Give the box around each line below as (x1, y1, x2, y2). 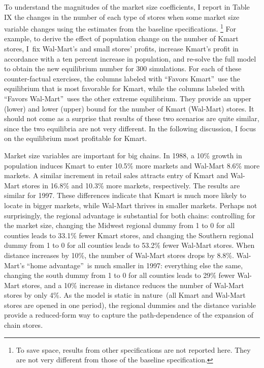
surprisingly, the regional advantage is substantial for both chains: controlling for (4, 210, 255, 220)
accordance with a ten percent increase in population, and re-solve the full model (4, 53, 256, 64)
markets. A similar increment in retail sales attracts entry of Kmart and (4, 170, 228, 181)
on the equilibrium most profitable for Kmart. (4, 133, 147, 144)
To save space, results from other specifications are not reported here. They (16, 344, 251, 355)
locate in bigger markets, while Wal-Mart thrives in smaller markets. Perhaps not (4, 200, 257, 210)
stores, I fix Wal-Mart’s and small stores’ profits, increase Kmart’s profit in (4, 43, 239, 54)
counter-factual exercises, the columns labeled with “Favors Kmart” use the (4, 73, 240, 83)
